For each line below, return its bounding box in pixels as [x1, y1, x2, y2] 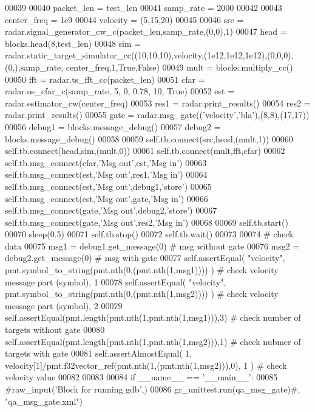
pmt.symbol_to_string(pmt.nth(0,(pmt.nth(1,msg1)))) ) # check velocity [5, 264, 279, 276]
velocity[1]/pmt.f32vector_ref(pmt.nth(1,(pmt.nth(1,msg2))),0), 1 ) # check [5, 358, 287, 371]
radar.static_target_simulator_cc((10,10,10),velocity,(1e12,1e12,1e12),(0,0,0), [5, 49, 294, 61]
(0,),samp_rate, [5, 60, 64, 73]
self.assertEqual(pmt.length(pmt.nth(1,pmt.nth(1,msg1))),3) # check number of [5, 311, 301, 324]
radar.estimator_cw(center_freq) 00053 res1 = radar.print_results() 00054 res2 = [5, 96, 311, 109]
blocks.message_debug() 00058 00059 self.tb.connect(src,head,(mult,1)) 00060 [5, 132, 293, 145]
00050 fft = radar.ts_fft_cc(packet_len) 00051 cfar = [5, 72, 205, 85]
